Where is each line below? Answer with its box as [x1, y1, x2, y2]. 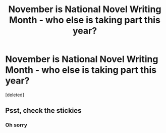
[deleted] [5, 92, 24, 98]
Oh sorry [5, 121, 28, 128]
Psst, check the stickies [5, 106, 82, 115]
